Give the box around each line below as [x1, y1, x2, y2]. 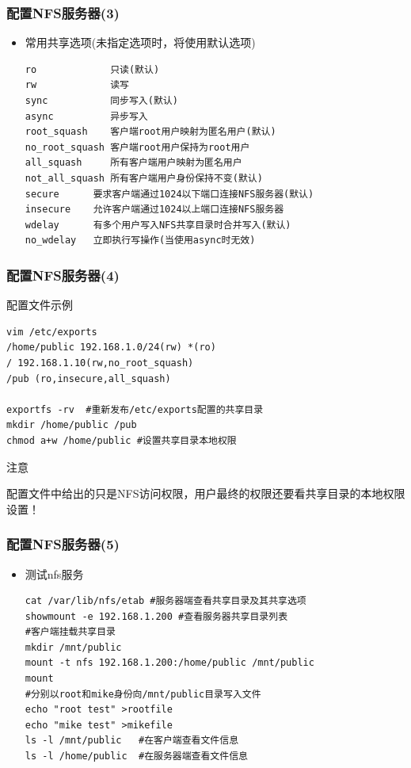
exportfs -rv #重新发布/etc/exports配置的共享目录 [6, 403, 264, 415]
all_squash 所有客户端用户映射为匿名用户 [25, 157, 242, 169]
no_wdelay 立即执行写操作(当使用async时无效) [25, 235, 256, 246]
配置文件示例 [6, 296, 73, 313]
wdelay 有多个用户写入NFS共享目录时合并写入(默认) [25, 219, 291, 231]
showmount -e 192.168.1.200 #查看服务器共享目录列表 [25, 610, 288, 622]
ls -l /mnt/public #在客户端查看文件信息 [25, 735, 239, 747]
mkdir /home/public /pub [6, 419, 137, 431]
